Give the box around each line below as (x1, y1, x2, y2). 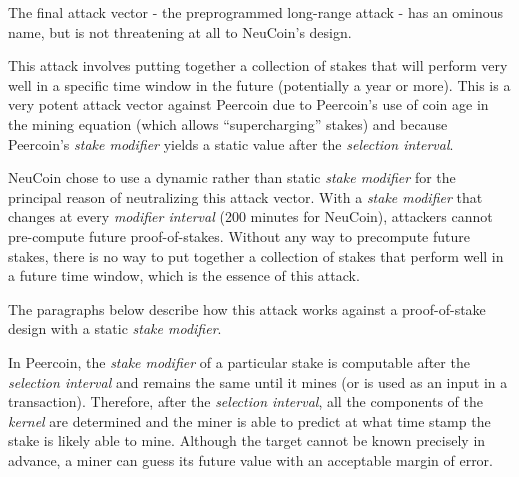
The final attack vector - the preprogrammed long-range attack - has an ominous (8, 2, 503, 22)
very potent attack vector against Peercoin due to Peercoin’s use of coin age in (8, 94, 489, 115)
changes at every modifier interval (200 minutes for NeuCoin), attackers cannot (8, 206, 493, 227)
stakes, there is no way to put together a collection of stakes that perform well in (8, 245, 504, 266)
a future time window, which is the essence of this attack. (8, 265, 360, 286)
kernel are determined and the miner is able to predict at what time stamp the (8, 410, 491, 431)
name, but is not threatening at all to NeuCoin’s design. (8, 21, 352, 42)
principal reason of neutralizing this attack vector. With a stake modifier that (8, 186, 483, 207)
